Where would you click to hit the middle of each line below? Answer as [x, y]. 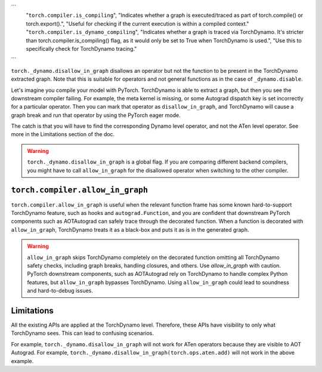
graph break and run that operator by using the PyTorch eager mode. [96, 115]
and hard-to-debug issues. [60, 291]
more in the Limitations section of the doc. [63, 134]
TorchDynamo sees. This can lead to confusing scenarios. [83, 333]
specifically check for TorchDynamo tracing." [81, 48]
